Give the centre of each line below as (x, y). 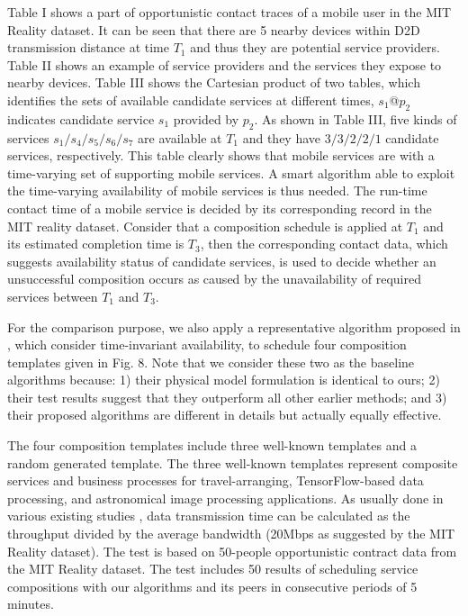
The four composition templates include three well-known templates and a (212, 445)
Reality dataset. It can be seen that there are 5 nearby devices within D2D (214, 29)
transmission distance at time (88, 47)
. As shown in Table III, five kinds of (355, 118)
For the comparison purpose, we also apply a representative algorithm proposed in (234, 326)
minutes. (31, 604)
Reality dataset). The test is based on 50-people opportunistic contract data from (232, 551)
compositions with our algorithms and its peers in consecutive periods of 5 (212, 586)
